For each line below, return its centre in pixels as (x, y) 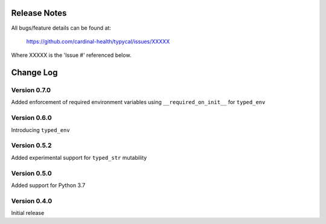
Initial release (28, 213)
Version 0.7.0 (31, 90)
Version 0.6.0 (31, 118)
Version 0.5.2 (31, 145)
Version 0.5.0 (32, 173)
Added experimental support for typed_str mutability (79, 157)
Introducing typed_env (40, 130)
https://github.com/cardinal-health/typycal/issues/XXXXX (98, 41)
